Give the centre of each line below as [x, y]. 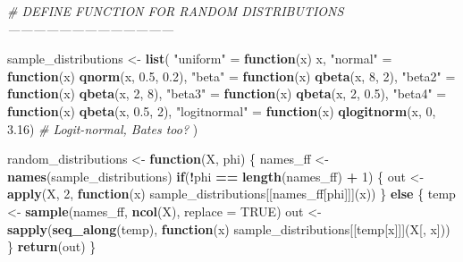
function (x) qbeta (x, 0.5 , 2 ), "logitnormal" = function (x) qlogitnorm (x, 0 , [222, 110]
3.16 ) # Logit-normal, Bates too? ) [103, 128]
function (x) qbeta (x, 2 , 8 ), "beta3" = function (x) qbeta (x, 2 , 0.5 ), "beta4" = [227, 93]
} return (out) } [52, 246]
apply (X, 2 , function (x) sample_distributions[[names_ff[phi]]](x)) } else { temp [231, 194]
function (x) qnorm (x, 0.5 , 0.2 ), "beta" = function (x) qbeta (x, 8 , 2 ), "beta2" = [231, 76]
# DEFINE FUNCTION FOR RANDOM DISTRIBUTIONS [176, 11]
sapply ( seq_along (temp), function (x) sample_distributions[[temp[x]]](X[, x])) [229, 228]
